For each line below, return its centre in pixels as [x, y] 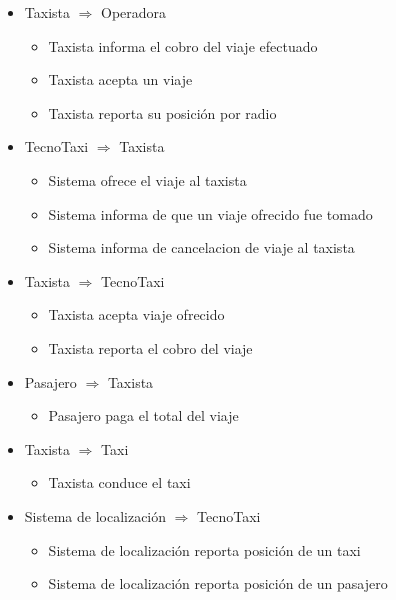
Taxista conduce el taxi [119, 482]
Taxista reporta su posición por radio [162, 112]
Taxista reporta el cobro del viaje [150, 347]
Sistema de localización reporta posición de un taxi [204, 549]
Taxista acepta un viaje [120, 79]
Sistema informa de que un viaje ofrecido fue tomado [210, 213]
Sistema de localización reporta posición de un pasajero [218, 583]
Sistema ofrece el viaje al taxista [147, 179]
